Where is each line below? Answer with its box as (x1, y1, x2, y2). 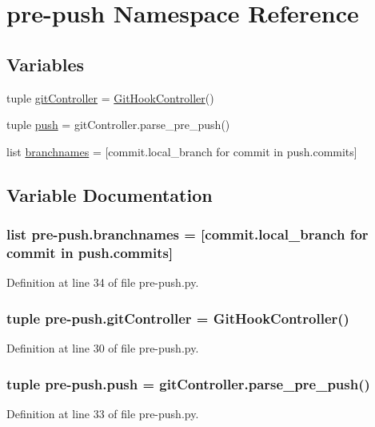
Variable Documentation (6, 182, 213, 207)
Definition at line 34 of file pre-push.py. (6, 274, 199, 291)
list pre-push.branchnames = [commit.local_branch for (6, 224, 369, 244)
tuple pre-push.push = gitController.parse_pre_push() (6, 373, 370, 393)
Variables (6, 51, 85, 76)
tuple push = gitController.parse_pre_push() (6, 116, 230, 133)
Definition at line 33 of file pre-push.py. (6, 405, 199, 421)
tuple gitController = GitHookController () (6, 89, 214, 106)
